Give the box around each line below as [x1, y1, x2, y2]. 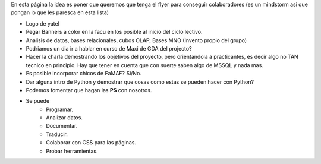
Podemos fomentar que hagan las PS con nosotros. [26, 86, 152, 93]
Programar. [46, 106, 74, 113]
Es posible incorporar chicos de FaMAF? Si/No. [26, 70, 142, 77]
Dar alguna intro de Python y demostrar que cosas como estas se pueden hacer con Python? [26, 78, 254, 86]
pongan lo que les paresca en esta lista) [11, 9, 109, 16]
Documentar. [46, 122, 78, 130]
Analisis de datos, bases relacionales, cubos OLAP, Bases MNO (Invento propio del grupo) [26, 36, 247, 44]
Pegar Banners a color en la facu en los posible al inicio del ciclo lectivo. [26, 29, 203, 36]
